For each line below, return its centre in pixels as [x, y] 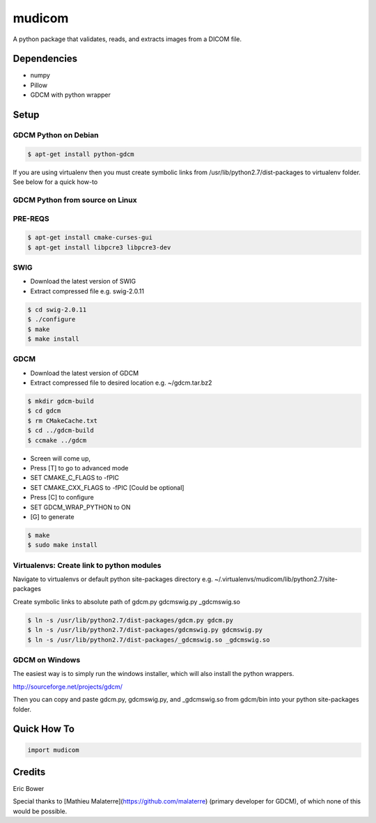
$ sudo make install [62, 545]
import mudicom [53, 750]
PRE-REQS [31, 218]
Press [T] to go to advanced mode [79, 468]
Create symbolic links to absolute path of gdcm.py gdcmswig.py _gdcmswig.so [126, 601]
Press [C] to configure [62, 498]
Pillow [39, 85]
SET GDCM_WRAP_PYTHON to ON [80, 507]
